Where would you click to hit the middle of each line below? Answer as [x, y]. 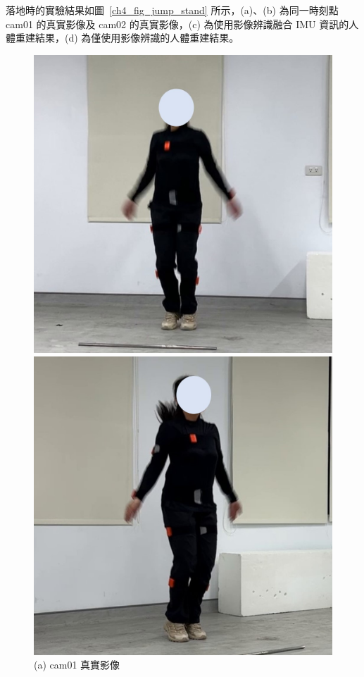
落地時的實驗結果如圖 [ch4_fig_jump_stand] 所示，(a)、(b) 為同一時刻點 [172, 10]
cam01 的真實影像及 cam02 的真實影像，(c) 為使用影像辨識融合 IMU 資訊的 [177, 24]
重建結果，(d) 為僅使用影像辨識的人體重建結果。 [127, 38]
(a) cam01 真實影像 [77, 665]
